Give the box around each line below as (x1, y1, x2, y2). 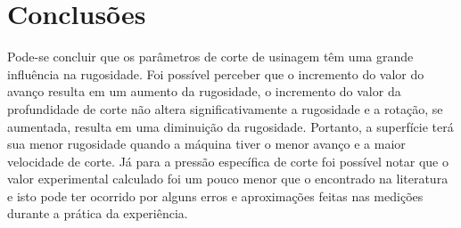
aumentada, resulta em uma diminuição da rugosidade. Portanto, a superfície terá (7, 117, 454, 135)
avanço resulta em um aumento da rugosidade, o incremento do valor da (7, 82, 401, 101)
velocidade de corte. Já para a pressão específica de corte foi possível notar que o (7, 151, 449, 170)
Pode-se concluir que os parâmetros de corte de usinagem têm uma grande (7, 47, 414, 66)
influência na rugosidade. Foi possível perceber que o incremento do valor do (7, 64, 424, 83)
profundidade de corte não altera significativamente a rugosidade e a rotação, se (7, 99, 443, 118)
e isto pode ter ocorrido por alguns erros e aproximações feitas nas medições (7, 186, 424, 205)
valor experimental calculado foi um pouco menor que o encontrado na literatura (7, 169, 449, 188)
